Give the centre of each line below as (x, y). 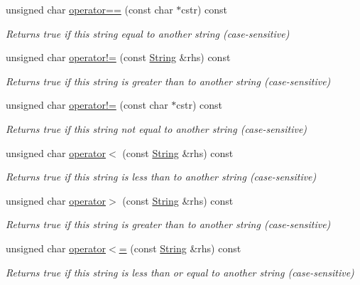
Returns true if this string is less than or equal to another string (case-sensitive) (180, 272)
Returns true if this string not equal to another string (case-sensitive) (157, 128)
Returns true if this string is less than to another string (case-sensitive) (161, 177)
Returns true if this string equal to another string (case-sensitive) (148, 33)
